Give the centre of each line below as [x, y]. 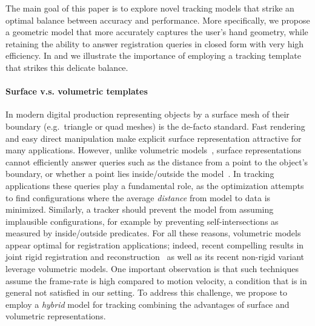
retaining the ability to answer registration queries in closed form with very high [155, 43]
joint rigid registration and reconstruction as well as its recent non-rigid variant [155, 257]
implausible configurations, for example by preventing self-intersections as [142, 221]
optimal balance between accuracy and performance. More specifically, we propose [158, 20]
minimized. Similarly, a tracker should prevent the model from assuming [140, 209]
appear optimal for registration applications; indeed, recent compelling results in [155, 244]
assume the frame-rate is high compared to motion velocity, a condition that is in [156, 280]
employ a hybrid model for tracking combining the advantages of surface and [148, 304]
